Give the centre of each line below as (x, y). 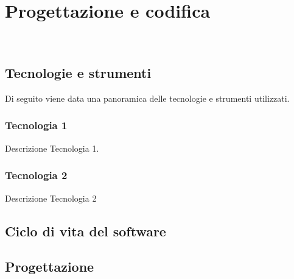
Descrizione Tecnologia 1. (52, 148)
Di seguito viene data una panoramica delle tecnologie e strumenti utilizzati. (147, 98)
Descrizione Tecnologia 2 (51, 198)
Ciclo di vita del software (86, 231)
